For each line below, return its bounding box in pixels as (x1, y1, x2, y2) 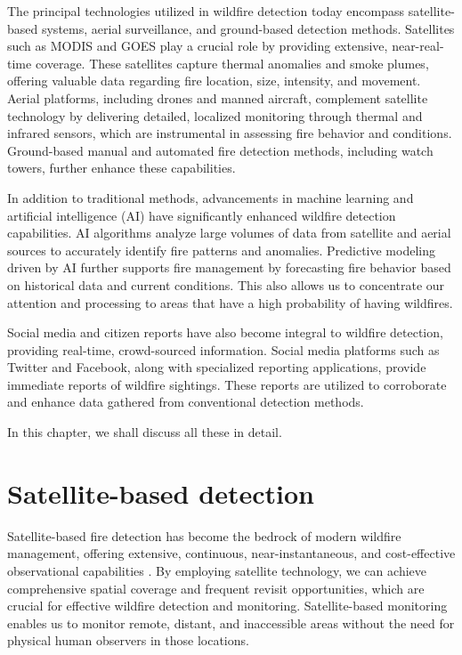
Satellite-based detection (7, 474, 314, 511)
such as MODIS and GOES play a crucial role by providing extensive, (7, 36, 388, 55)
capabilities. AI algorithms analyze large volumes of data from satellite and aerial (7, 223, 451, 242)
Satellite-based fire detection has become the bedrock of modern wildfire (7, 526, 401, 545)
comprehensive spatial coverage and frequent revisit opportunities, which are (7, 578, 425, 597)
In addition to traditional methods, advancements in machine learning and (7, 188, 414, 206)
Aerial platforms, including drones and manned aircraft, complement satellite (7, 88, 428, 107)
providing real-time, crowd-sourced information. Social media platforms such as (7, 340, 440, 359)
